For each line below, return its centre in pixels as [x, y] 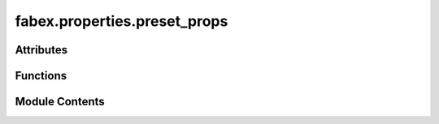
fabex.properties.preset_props [122, 21]
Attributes [41, 50]
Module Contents [60, 102]
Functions [41, 76]
